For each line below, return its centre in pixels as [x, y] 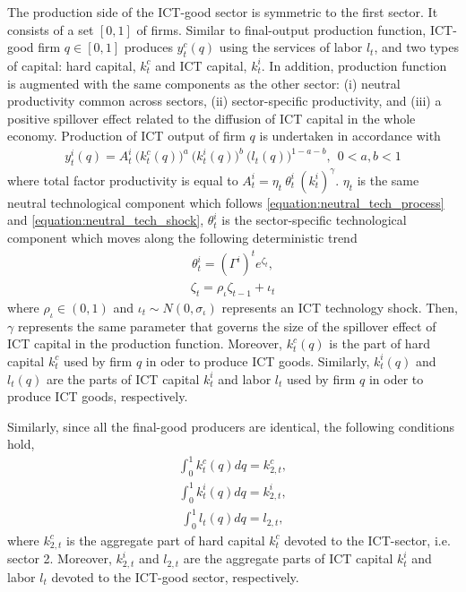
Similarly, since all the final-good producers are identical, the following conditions [231, 426]
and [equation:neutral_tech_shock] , [106, 220]
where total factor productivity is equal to [123, 180]
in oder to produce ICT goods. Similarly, [258, 360]
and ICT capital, [201, 65]
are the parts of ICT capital [123, 378]
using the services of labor [291, 47]
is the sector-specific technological [314, 220]
